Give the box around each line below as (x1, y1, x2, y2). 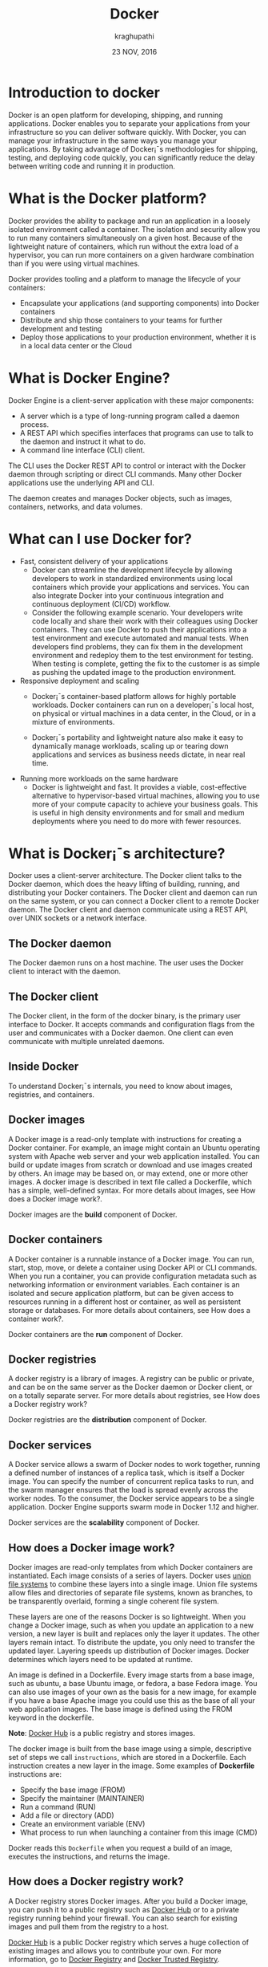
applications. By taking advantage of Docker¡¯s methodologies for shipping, (8, 144, 258, 153)
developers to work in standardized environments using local (31, 573, 234, 583)
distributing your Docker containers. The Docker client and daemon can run (8, 888, 258, 897)
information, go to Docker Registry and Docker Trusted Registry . (8, 1954, 220, 1964)
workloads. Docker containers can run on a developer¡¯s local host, (31, 700, 254, 709)
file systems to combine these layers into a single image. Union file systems (8, 1579, 258, 1589)
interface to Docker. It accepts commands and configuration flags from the (8, 1020, 255, 1030)
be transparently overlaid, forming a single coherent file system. (8, 1596, 219, 1606)
